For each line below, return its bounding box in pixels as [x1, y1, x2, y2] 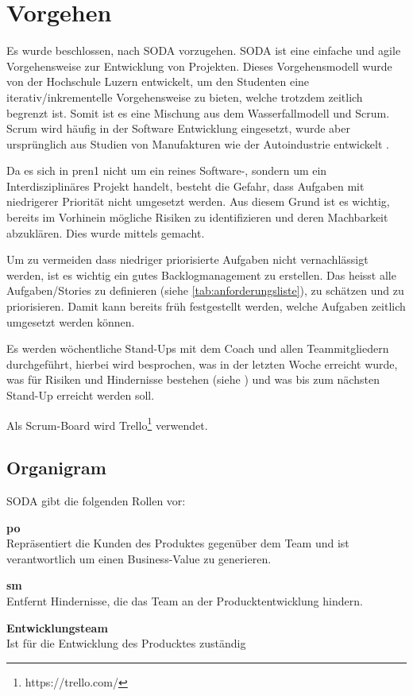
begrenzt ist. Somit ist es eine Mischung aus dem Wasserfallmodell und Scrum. [6, 104, 390, 121]
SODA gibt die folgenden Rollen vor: [6, 493, 186, 509]
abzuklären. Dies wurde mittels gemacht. [6, 224, 205, 241]
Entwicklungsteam [6, 619, 108, 636]
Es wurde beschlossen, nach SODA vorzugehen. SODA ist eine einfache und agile [6, 42, 401, 59]
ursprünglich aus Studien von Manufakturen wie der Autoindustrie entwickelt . [6, 135, 389, 152]
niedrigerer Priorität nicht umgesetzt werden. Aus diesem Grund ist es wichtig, [6, 193, 390, 210]
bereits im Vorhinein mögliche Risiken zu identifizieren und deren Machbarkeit [6, 209, 388, 226]
